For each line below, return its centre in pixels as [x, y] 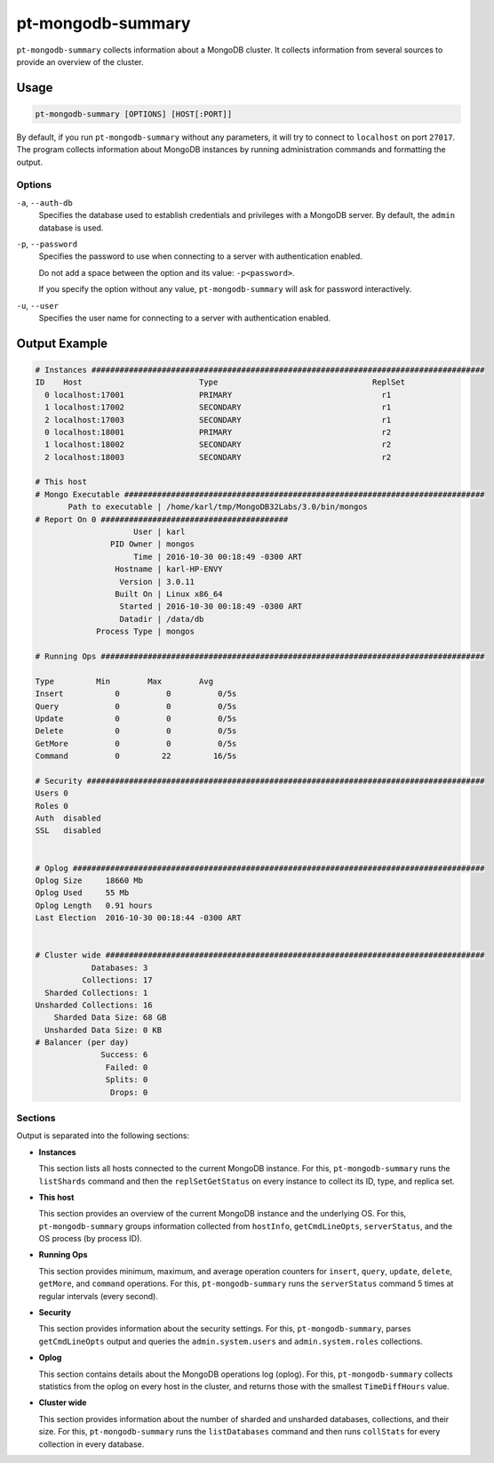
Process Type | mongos [146, 631]
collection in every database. [92, 1444]
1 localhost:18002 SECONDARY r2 [218, 445]
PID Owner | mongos [152, 544]
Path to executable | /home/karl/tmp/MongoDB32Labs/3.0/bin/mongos [218, 507]
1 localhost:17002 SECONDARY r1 [218, 408]
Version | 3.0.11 [157, 582]
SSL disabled [68, 831]
